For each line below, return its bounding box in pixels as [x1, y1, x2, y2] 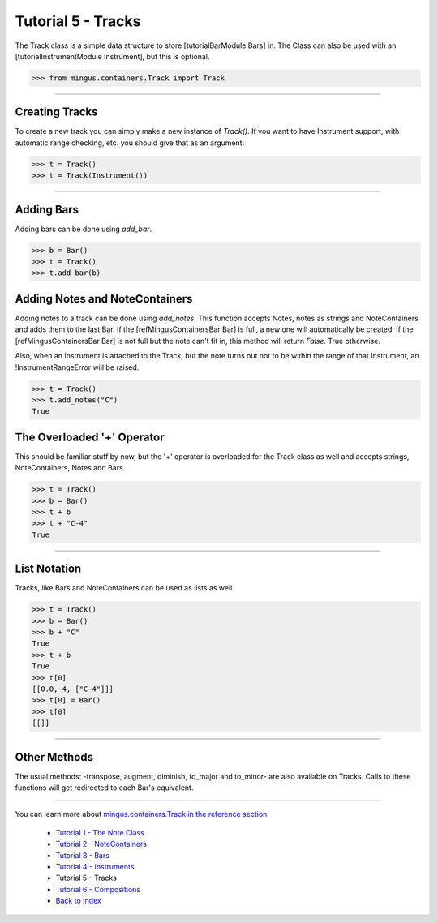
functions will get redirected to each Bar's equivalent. [15, 783, 194, 792]
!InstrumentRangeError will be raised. [15, 362, 140, 372]
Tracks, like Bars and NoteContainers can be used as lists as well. [15, 583, 235, 593]
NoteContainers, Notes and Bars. [15, 463, 126, 473]
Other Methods [15, 750, 93, 764]
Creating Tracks [15, 105, 98, 119]
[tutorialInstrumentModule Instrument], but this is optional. [15, 51, 210, 61]
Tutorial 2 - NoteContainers [55, 839, 148, 849]
